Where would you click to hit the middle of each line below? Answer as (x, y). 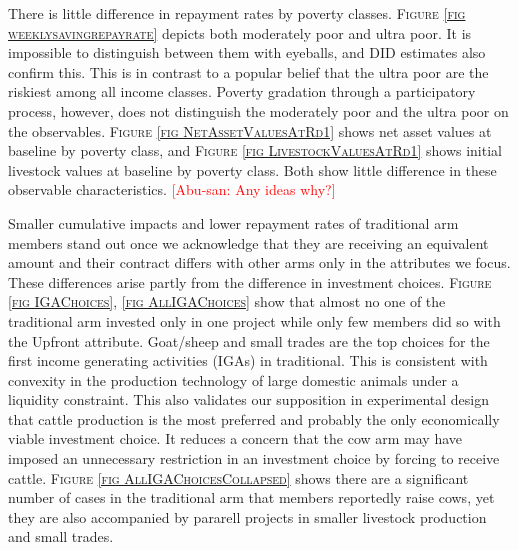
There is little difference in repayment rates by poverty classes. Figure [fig (237, 13)
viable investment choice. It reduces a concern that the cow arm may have (235, 438)
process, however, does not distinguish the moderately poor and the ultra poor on (258, 110)
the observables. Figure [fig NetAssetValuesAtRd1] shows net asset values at (250, 130)
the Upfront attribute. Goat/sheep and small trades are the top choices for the (249, 340)
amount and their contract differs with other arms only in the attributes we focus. (259, 262)
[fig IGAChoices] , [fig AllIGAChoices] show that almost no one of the (227, 301)
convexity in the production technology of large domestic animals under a (233, 379)
